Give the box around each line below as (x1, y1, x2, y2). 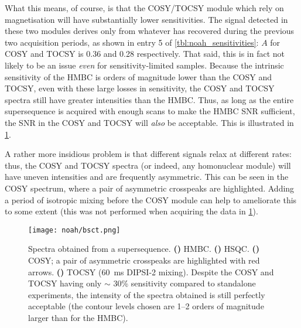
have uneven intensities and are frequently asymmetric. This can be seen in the (5, 170, 289, 183)
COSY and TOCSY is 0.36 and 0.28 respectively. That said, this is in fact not (5, 47, 285, 60)
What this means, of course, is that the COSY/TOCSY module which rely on (5, 2, 284, 13)
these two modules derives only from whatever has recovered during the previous (5, 25, 295, 37)
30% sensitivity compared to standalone (113, 277, 256, 289)
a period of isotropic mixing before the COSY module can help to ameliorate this (5, 193, 297, 206)
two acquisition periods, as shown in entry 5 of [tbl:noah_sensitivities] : (5, 36, 259, 48)
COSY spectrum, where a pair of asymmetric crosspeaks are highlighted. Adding (5, 182, 295, 194)
